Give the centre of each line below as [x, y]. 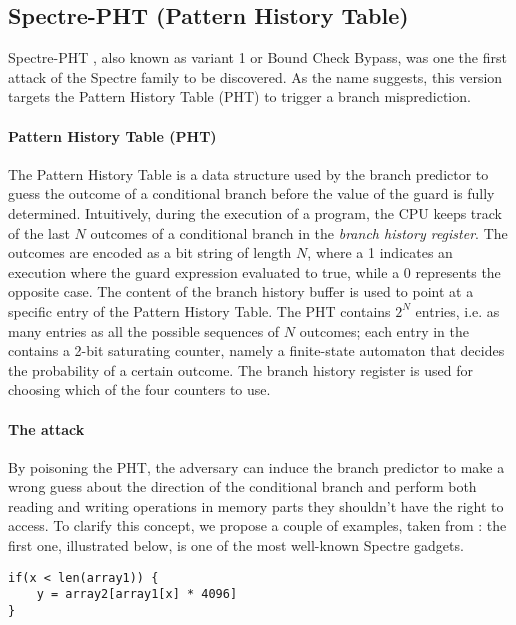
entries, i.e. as [457, 310]
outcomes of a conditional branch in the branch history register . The [299, 232]
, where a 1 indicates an [380, 252]
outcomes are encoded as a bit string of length [150, 252]
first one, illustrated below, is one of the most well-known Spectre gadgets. [236, 545]
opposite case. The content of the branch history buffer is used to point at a [241, 291]
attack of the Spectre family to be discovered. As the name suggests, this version [255, 76]
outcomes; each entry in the [384, 330]
